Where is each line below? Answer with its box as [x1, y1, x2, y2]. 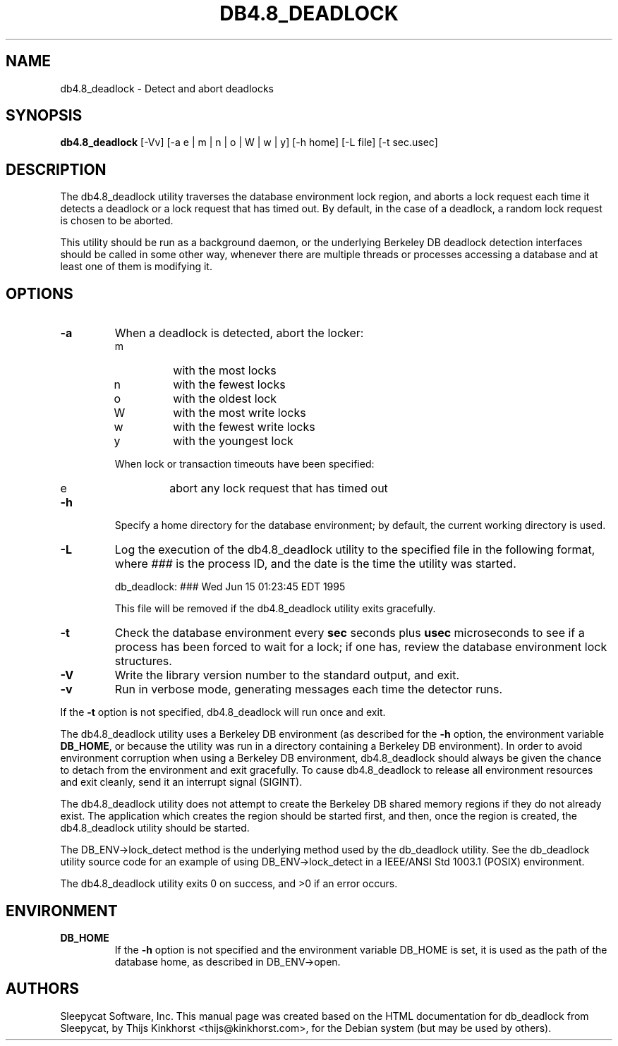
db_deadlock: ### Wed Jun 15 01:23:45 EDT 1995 [114, 580, 346, 593]
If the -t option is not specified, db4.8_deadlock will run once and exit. [60, 706, 386, 719]
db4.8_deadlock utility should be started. [60, 822, 250, 834]
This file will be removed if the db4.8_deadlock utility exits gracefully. [114, 602, 436, 615]
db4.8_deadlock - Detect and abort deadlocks [60, 82, 274, 95]
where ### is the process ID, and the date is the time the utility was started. [114, 557, 516, 571]
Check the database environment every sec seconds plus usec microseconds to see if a [114, 626, 585, 640]
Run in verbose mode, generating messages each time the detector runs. [114, 682, 503, 697]
